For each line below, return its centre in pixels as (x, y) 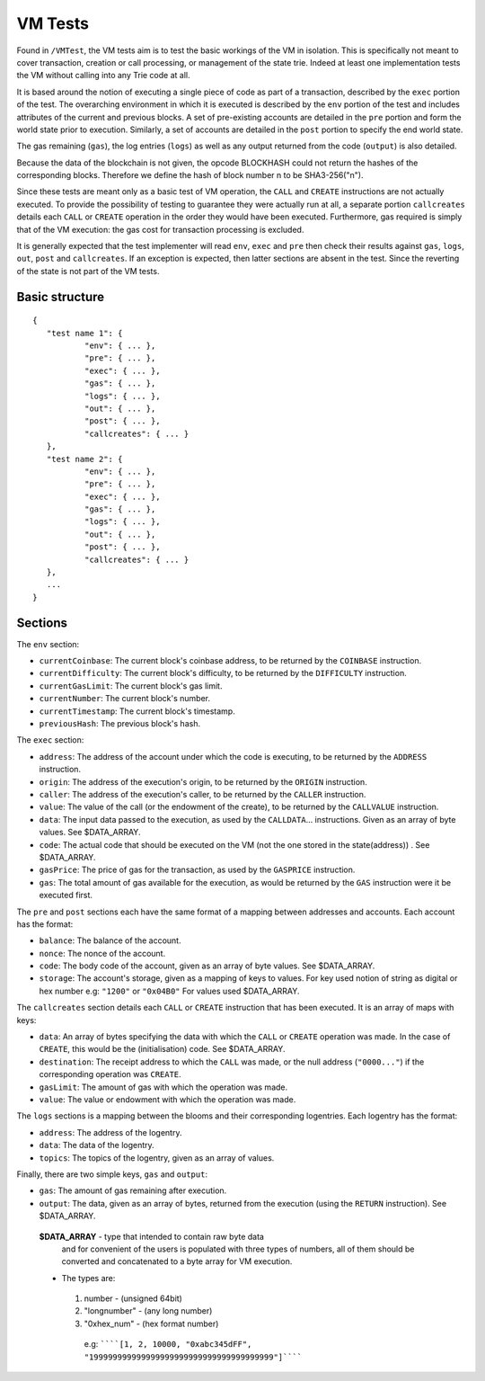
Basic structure (61, 297)
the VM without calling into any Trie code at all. (103, 76)
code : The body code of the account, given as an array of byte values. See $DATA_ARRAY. (207, 966)
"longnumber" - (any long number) (148, 1311)
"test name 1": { (84, 333)
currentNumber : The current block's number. (125, 699)
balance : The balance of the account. (110, 940)
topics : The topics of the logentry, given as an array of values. (157, 1158)
